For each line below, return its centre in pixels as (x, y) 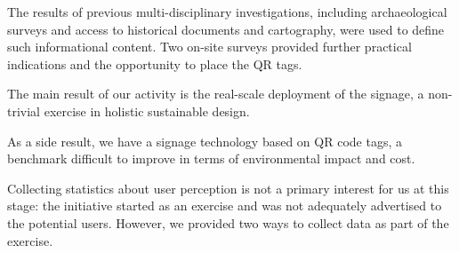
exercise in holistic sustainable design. (147, 111)
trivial (24, 111)
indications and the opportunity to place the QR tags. (155, 63)
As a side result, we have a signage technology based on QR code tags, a (205, 141)
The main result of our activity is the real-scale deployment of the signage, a (216, 94)
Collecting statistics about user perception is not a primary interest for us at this (228, 188)
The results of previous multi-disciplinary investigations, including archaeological (227, 12)
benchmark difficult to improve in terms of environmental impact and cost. (211, 158)
